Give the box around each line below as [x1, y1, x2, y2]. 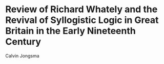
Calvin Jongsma [5, 52, 39, 59]
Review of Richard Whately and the [5, 4, 158, 15]
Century [5, 36, 42, 48]
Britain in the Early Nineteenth [5, 25, 136, 37]
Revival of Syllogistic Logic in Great [5, 14, 159, 26]
